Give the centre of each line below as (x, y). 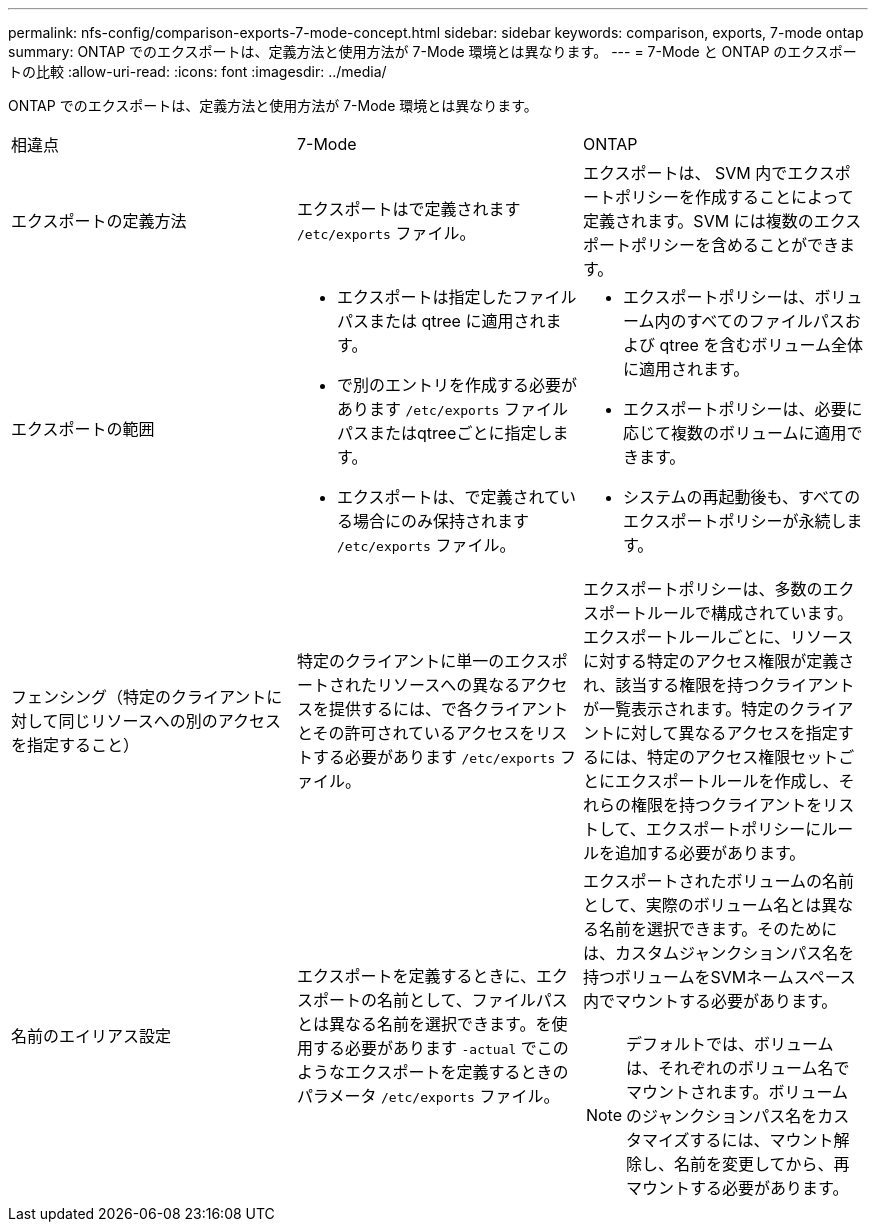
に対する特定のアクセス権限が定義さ (718, 661)
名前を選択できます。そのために (718, 929)
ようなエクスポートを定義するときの (432, 1072)
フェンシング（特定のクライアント (139, 697)
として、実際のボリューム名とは (702, 905)
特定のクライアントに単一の (400, 661)
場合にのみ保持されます (440, 521)
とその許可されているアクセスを (416, 733)
